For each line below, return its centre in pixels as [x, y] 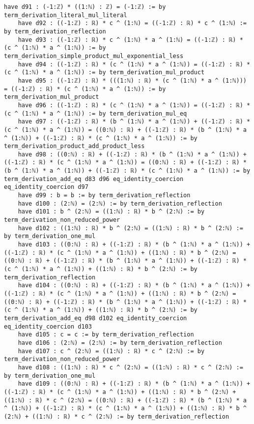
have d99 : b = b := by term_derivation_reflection [104, 196]
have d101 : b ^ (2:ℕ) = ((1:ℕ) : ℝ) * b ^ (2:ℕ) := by [111, 212]
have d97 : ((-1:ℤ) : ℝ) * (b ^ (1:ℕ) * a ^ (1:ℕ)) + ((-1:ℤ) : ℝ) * [134, 122]
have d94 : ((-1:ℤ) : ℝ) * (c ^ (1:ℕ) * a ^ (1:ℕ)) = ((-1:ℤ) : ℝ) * [134, 64]
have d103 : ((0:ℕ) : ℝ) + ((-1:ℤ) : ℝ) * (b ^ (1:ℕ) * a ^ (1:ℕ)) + [134, 245]
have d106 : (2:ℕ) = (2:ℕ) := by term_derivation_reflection [120, 343]
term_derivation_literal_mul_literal [66, 15]
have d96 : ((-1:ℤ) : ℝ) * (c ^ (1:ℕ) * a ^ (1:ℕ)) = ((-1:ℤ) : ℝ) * [134, 105]
